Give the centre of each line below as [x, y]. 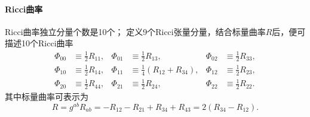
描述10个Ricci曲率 [39, 43]
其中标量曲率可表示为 [47, 97]
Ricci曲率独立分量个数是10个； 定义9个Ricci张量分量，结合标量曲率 [135, 31]
